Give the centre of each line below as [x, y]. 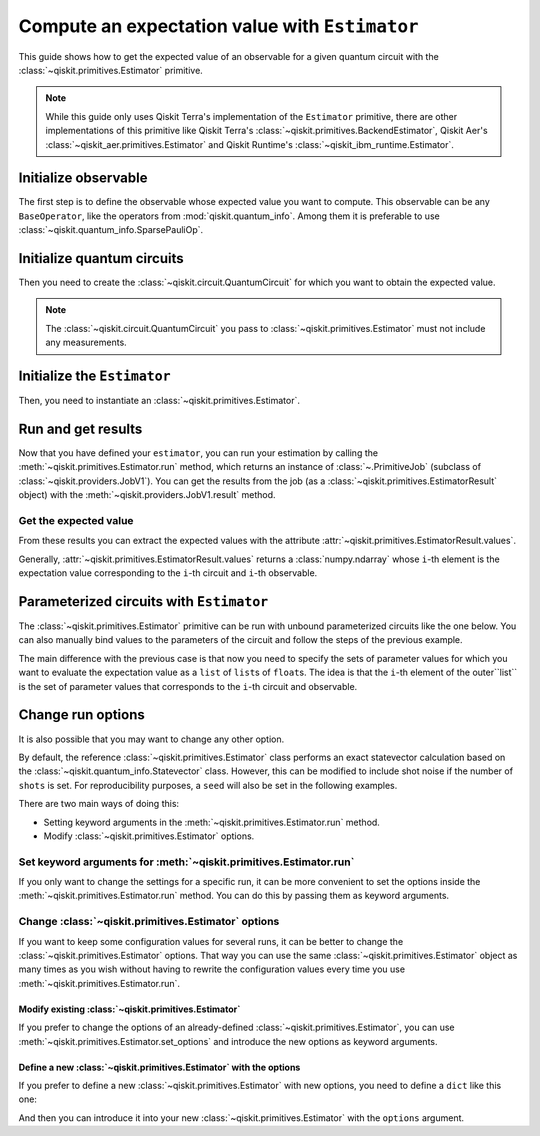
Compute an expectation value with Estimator [218, 26]
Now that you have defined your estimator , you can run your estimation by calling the [198, 453]
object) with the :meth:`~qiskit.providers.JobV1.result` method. [147, 495]
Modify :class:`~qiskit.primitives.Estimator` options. [149, 836]
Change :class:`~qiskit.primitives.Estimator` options [149, 922]
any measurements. [86, 342]
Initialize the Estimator [94, 376]
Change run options [81, 715]
